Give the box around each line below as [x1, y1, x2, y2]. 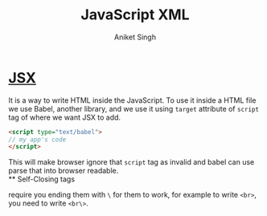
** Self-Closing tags [8, 174, 75, 184]
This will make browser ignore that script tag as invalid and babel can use [8, 157, 255, 167]
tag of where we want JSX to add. [8, 112, 121, 122]
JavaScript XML [80, 6, 190, 24]
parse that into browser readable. [8, 166, 119, 176]
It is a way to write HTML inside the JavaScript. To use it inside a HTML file [8, 95, 257, 105]
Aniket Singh [113, 32, 157, 42]
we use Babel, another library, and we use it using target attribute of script [8, 104, 260, 113]
